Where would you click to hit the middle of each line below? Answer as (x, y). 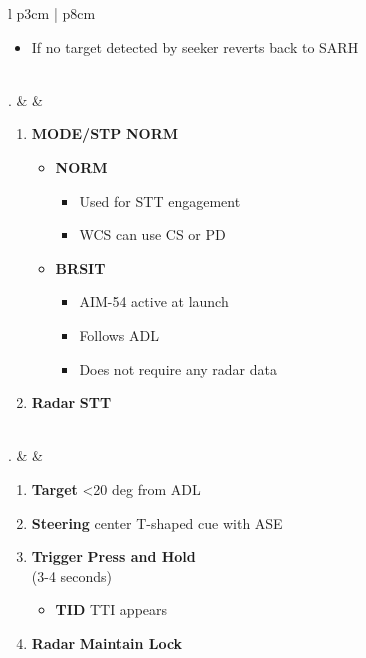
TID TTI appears (111, 609)
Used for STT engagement (160, 200)
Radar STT (71, 402)
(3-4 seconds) (72, 575)
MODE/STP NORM (105, 133)
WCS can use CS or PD (152, 234)
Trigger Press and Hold (113, 556)
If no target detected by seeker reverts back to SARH (195, 46)
